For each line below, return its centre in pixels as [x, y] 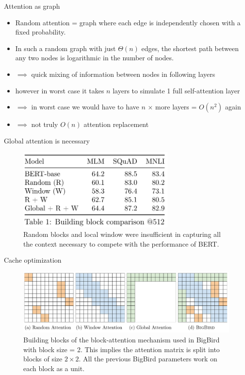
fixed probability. [41, 32]
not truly [45, 124]
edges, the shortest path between [190, 48]
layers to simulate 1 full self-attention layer [176, 90]
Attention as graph [32, 6]
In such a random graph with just [65, 48]
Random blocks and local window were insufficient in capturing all [122, 234]
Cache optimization [33, 260]
